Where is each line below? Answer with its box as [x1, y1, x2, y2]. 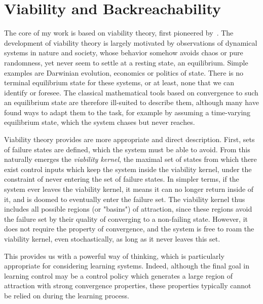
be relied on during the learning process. [4, 290, 129, 300]
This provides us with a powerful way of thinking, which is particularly [4, 250, 224, 261]
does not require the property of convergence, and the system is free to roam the [4, 223, 254, 234]
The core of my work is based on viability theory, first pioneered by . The [4, 27, 234, 38]
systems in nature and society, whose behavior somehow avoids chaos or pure [4, 47, 243, 58]
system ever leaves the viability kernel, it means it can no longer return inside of [4, 184, 254, 194]
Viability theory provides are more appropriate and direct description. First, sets [4, 134, 255, 145]
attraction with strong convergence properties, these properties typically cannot [4, 280, 251, 291]
